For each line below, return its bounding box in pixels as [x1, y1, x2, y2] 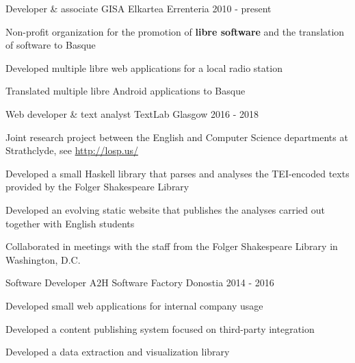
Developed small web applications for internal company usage [5, 298, 263, 312]
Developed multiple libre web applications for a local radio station [5, 60, 282, 75]
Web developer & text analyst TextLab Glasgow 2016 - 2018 [5, 106, 259, 121]
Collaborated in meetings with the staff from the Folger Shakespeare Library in [5, 239, 338, 253]
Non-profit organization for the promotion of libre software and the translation [5, 24, 345, 38]
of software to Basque [5, 38, 96, 52]
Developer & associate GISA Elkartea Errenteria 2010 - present [5, 1, 272, 15]
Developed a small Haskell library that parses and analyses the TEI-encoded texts [5, 166, 350, 180]
